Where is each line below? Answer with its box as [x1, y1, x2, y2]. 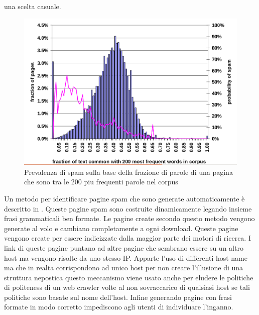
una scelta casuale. [4, 1, 61, 11]
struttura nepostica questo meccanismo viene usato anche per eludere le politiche [4, 272, 253, 282]
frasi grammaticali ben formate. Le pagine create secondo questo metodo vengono [4, 213, 255, 224]
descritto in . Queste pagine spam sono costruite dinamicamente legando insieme [4, 203, 252, 214]
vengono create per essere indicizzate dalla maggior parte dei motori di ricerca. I [4, 233, 251, 243]
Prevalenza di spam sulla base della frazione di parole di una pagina [24, 166, 233, 177]
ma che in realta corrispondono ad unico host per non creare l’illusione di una [4, 262, 243, 273]
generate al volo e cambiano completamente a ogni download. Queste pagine [4, 223, 238, 233]
